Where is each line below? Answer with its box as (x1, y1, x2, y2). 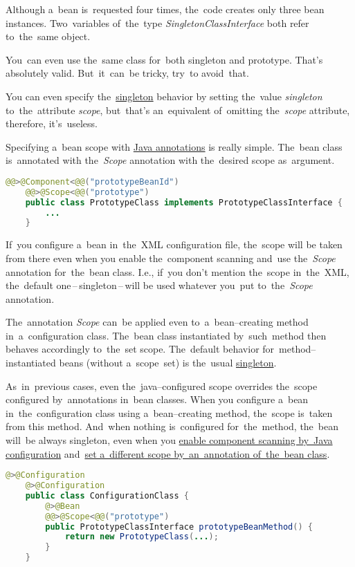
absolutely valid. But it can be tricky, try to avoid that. (6, 66, 249, 80)
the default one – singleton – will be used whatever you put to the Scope (6, 278, 313, 292)
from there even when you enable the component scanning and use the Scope (6, 250, 336, 265)
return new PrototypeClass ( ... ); (64, 532, 219, 542)
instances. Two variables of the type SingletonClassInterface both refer (6, 15, 309, 30)
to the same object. (6, 29, 91, 44)
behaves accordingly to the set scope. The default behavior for (6, 342, 275, 356)
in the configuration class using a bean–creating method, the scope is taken (6, 405, 333, 420)
